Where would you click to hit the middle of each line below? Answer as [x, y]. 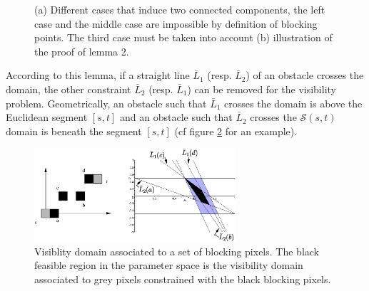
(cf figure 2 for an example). [236, 131]
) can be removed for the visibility [262, 89]
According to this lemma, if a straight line [98, 75]
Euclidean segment [47, 117]
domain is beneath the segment [74, 131]
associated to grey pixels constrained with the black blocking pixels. [183, 279]
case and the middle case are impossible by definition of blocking [176, 23]
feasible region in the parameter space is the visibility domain [169, 265]
